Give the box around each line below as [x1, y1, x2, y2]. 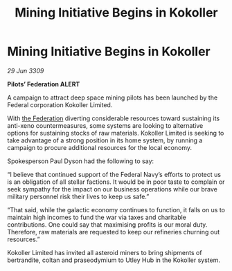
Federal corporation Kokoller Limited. [7, 100, 113, 109]
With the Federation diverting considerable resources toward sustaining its [7, 114, 220, 122]
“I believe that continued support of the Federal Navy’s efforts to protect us [7, 170, 222, 178]
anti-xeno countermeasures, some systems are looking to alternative [7, 121, 204, 129]
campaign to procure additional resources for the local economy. [7, 143, 193, 151]
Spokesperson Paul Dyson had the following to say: [7, 157, 154, 165]
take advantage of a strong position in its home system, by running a [7, 136, 203, 144]
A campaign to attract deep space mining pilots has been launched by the [7, 93, 218, 102]
